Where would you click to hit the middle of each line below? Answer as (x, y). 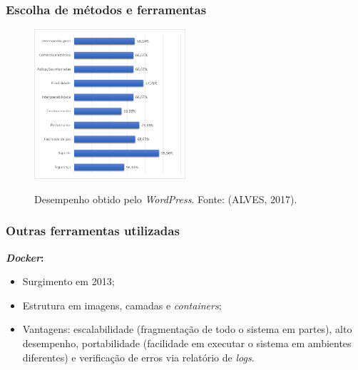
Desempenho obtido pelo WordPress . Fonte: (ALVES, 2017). (166, 199)
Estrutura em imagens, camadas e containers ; (122, 305)
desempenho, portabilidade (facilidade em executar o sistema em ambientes (187, 343)
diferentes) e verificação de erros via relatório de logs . (138, 357)
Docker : (25, 257)
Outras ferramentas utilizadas (93, 231)
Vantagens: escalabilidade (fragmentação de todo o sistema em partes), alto (187, 329)
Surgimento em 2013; (68, 281)
